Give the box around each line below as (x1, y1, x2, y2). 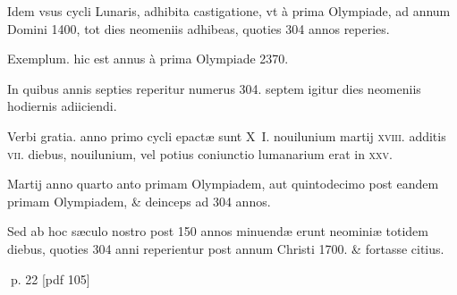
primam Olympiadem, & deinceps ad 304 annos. (7, 191, 271, 210)
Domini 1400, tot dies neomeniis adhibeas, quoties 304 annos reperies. (7, 19, 390, 38)
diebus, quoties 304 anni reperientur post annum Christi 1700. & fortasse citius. (7, 239, 444, 257)
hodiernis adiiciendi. (7, 97, 117, 115)
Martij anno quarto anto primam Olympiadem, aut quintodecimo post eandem (7, 174, 439, 193)
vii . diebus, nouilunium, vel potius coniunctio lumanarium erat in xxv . (7, 144, 393, 163)
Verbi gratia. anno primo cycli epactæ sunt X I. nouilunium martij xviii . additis (7, 126, 446, 145)
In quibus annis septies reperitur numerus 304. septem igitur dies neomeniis (7, 79, 421, 97)
